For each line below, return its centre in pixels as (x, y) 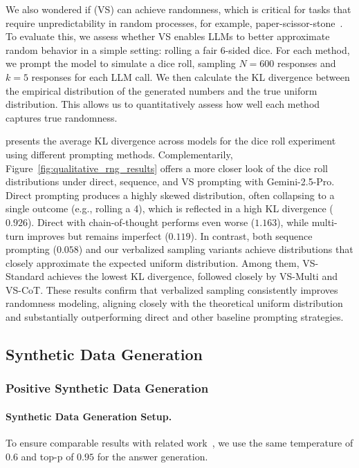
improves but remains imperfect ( (98, 235)
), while (293, 222)
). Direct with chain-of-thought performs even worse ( (141, 222)
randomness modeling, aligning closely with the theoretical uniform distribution (174, 303)
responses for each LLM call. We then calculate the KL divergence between (191, 76)
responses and (306, 63)
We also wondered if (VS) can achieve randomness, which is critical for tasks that (178, 9)
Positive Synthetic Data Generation (107, 388)
